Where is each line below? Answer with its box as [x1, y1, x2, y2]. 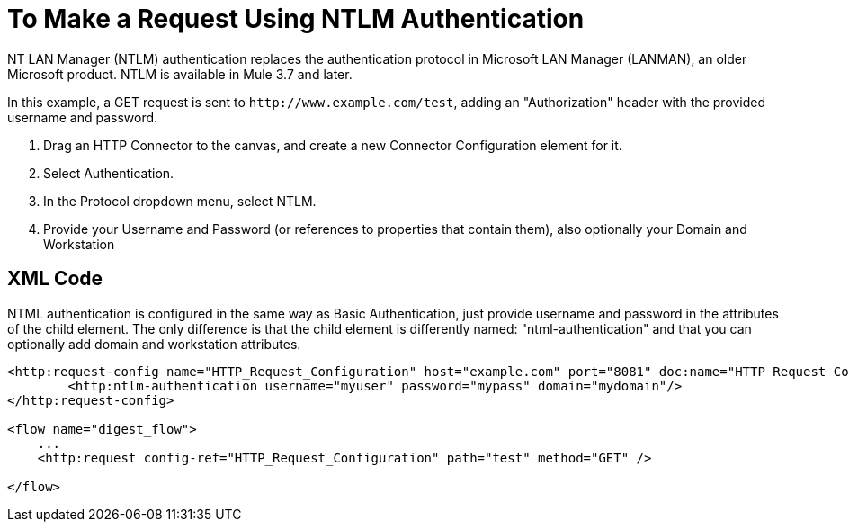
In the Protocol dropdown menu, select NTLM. [43, 193, 317, 209]
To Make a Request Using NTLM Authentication [7, 4, 585, 34]
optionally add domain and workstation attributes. [7, 336, 301, 352]
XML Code [7, 267, 103, 291]
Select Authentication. [43, 165, 174, 181]
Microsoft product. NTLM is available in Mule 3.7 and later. [7, 66, 353, 82]
